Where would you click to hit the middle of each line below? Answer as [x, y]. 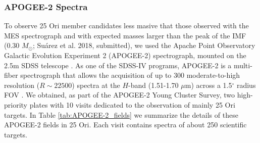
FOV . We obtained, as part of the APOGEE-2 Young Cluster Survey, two [119, 95]
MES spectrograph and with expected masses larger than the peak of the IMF [125, 35]
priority [16, 104]
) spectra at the [96, 85]
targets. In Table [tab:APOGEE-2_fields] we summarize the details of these [121, 114]
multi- [243, 65]
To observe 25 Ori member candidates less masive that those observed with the [126, 26]
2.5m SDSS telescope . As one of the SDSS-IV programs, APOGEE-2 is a [118, 65]
